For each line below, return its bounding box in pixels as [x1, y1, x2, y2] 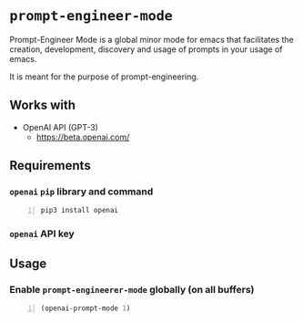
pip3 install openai [40, 206, 119, 215]
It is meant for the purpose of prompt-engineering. [9, 71, 199, 82]
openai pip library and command [9, 185, 154, 198]
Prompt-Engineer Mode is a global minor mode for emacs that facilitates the [9, 34, 294, 45]
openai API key [9, 227, 75, 240]
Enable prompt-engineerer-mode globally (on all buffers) [9, 283, 255, 296]
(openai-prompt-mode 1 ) [40, 304, 131, 313]
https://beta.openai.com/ [35, 131, 130, 142]
